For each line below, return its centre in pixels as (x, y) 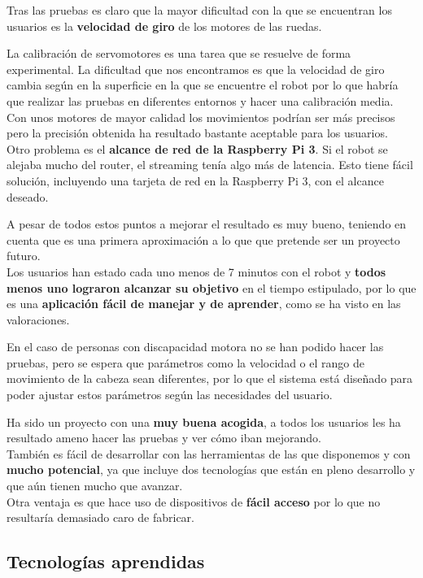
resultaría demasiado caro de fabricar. (100, 517)
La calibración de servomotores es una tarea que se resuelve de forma (179, 53)
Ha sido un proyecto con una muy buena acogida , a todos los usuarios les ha (204, 422)
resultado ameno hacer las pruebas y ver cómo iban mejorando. (164, 438)
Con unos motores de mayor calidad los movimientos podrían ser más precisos (201, 117)
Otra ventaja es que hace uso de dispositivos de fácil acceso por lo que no (194, 501)
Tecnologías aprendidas (106, 561)
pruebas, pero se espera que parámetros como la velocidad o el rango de (185, 362)
